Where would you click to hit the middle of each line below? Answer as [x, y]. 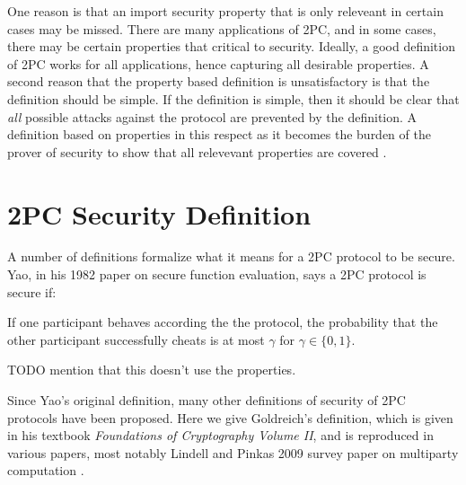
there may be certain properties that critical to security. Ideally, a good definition [231, 46]
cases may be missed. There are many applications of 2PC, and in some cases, [222, 28]
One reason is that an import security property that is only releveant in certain [225, 11]
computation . [46, 470]
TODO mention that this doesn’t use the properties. [152, 370]
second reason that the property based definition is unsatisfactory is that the [219, 81]
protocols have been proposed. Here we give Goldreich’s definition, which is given [230, 417]
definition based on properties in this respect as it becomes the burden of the [219, 134]
